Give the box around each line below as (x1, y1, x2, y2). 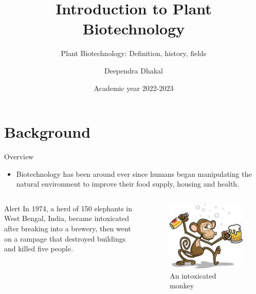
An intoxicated (170, 270, 216, 281)
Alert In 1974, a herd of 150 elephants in (4, 203, 133, 213)
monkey (170, 280, 194, 291)
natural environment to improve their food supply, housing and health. (16, 178, 240, 189)
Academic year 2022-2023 (94, 82, 174, 93)
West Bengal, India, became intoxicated (4, 213, 129, 224)
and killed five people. (4, 243, 73, 254)
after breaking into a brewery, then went (4, 223, 131, 233)
